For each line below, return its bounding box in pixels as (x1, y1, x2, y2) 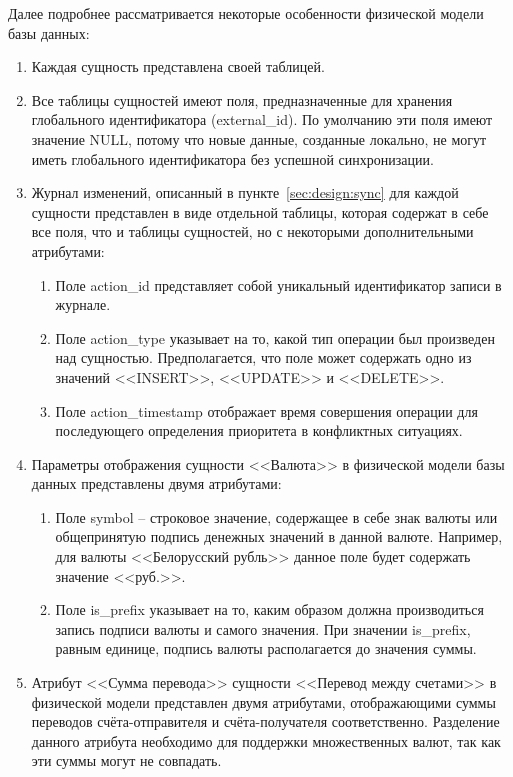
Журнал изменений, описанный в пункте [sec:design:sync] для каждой (31, 182, 459, 203)
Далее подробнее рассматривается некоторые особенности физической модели (8, 3, 484, 23)
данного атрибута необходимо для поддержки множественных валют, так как (31, 730, 501, 751)
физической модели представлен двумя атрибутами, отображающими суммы (31, 691, 496, 712)
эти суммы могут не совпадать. (31, 750, 222, 771)
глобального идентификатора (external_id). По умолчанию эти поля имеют (31, 109, 493, 130)
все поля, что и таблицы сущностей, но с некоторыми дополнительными (31, 221, 474, 242)
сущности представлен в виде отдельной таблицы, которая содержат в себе (31, 201, 489, 222)
